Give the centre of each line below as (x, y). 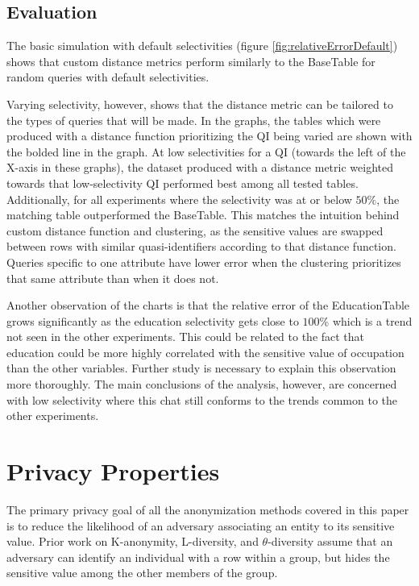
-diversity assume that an (330, 541)
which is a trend (372, 320)
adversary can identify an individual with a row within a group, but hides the (198, 557)
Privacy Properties (113, 471)
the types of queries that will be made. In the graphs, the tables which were (194, 120)
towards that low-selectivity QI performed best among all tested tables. (183, 183)
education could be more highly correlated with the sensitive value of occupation (205, 352)
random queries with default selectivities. (108, 77)
